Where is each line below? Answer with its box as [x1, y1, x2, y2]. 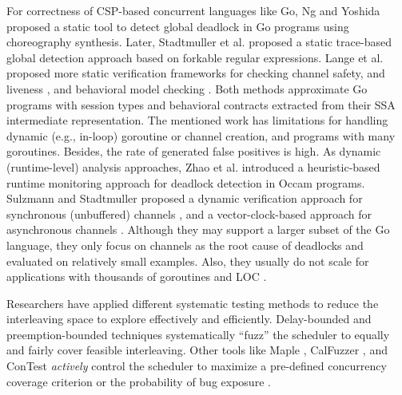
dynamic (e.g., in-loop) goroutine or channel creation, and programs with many [6, 127, 396, 144]
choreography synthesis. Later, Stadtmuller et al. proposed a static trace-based [6, 34, 392, 50]
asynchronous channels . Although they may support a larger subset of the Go [6, 221, 390, 238]
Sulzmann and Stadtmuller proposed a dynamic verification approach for [6, 190, 363, 207]
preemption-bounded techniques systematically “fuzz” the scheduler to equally [6, 326, 390, 342]
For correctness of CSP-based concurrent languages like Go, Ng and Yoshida [6, 2, 380, 18]
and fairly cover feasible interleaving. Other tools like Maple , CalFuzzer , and [6, 342, 388, 358]
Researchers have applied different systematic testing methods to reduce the [6, 294, 379, 311]
